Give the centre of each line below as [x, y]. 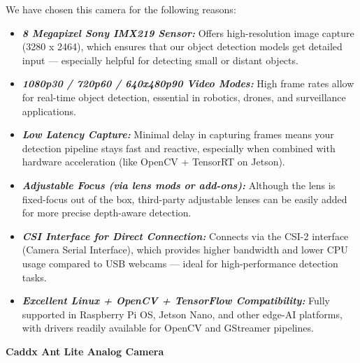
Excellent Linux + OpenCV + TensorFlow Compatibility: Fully [176, 301]
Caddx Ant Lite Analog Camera [85, 351]
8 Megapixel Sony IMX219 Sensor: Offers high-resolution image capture [188, 32]
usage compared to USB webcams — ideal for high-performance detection [180, 263]
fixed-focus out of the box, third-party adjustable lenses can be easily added [185, 199]
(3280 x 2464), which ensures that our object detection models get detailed [182, 46]
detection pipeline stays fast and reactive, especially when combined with [179, 148]
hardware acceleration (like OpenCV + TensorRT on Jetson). [153, 162]
